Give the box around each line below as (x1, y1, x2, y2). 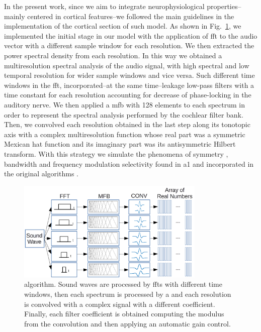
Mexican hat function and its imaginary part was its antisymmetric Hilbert (4, 139, 236, 149)
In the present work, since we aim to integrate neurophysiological (4, 1, 205, 11)
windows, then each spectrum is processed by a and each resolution (24, 289, 231, 299)
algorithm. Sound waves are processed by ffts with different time (24, 279, 222, 289)
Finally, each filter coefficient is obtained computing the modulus (24, 308, 224, 319)
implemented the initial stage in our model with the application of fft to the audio (4, 30, 257, 41)
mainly (4, 11, 25, 21)
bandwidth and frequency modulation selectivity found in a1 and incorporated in (4, 158, 254, 169)
